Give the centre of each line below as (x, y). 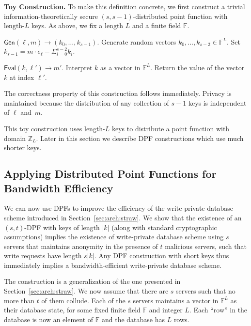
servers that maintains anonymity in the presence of (81, 246)
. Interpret (77, 67)
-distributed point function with (180, 16)
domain (15, 138)
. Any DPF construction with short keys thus (162, 256)
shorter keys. (23, 147)
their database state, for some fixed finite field (72, 310)
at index (22, 77)
